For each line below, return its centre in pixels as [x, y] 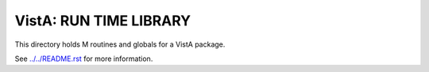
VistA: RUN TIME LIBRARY [102, 21]
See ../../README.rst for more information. [84, 59]
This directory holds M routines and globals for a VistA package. [120, 44]
